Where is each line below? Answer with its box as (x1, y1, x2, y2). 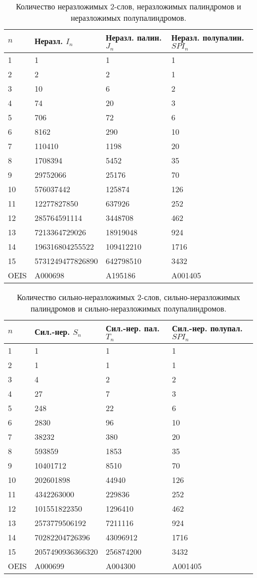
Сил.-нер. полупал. (171, 322, 243, 334)
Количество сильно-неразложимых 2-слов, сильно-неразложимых (17, 291, 240, 303)
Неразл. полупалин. (171, 32, 244, 43)
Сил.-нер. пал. (106, 322, 160, 334)
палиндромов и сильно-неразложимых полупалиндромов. (30, 302, 227, 314)
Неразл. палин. (106, 32, 162, 43)
